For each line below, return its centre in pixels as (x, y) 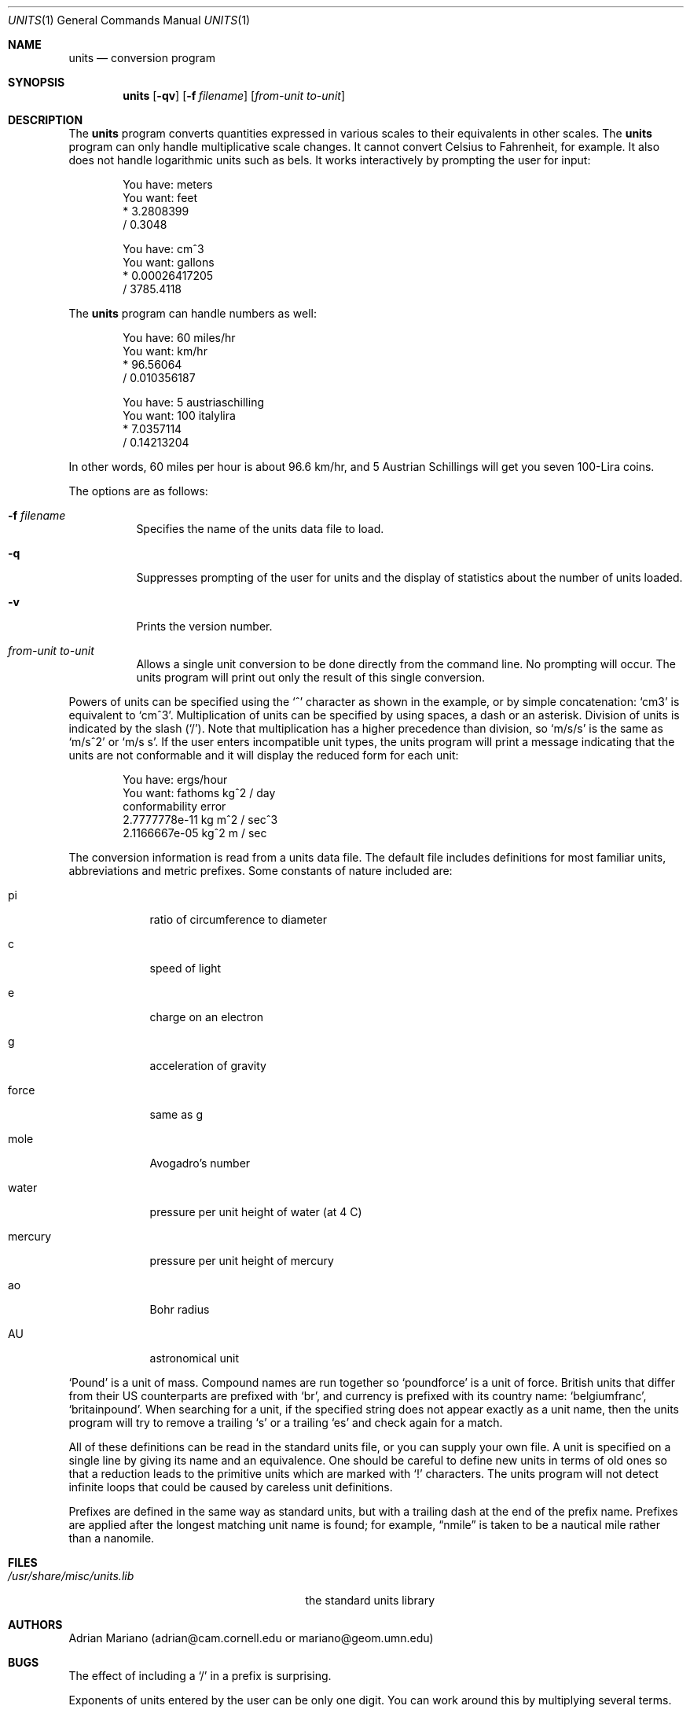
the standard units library (370, 1600)
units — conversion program (142, 58)
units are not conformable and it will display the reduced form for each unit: (264, 755)
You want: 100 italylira (179, 415)
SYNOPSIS (37, 82)
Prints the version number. (204, 626)
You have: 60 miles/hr (179, 338)
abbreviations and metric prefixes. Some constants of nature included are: (261, 871)
